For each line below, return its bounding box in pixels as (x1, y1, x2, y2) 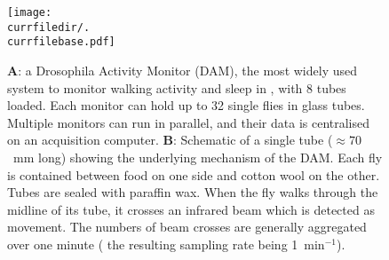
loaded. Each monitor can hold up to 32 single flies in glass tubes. (7, 96, 365, 114)
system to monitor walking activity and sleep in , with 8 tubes (7, 78, 346, 97)
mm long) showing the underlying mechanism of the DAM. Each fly (12, 147, 383, 166)
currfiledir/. (7, 20, 91, 34)
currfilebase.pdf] (7, 35, 115, 49)
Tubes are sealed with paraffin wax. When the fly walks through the (7, 183, 378, 201)
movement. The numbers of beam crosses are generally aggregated (7, 217, 367, 236)
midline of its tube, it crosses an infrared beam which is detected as (7, 200, 375, 218)
